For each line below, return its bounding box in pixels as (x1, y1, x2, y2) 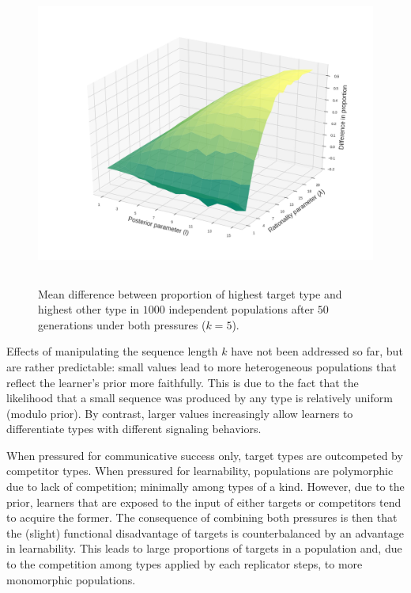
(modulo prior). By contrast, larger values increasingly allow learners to (6, 405, 353, 421)
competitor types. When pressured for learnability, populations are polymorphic (6, 462, 394, 479)
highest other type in (38, 301, 140, 317)
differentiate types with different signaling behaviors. (6, 420, 262, 437)
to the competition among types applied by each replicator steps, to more (6, 556, 363, 572)
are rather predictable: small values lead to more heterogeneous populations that (6, 358, 397, 374)
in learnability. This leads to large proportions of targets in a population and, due (6, 540, 402, 557)
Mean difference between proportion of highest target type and (38, 285, 342, 302)
